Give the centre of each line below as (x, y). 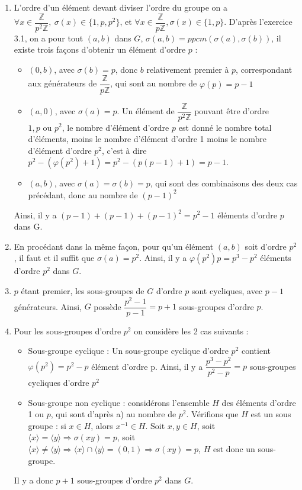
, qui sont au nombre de (154, 83)
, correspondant (264, 69)
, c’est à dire (124, 150)
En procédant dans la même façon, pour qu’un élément (114, 246)
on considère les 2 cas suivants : (191, 331)
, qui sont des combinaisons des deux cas (224, 183)
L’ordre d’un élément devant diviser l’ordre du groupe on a (121, 7)
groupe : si (47, 425)
